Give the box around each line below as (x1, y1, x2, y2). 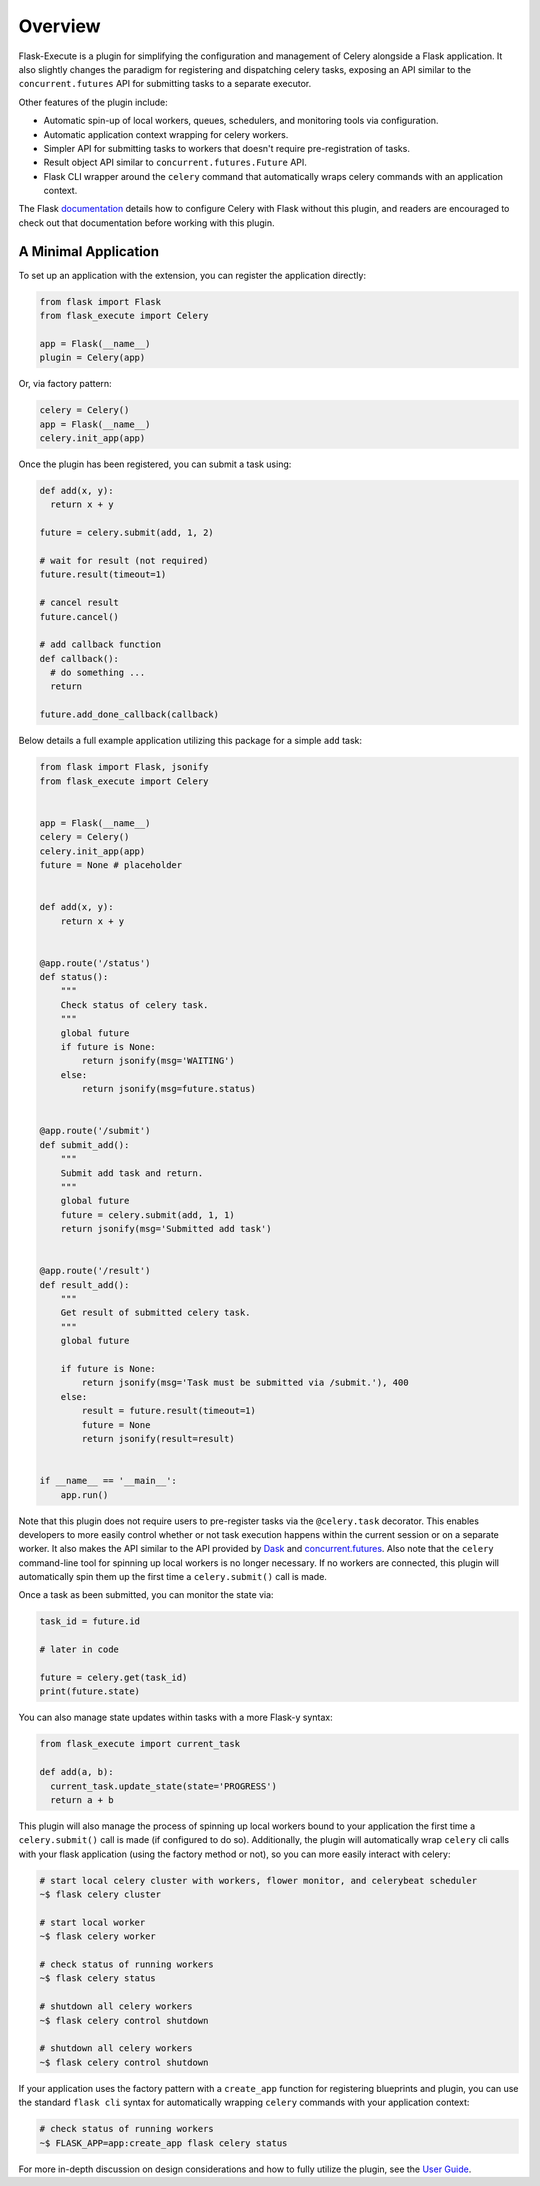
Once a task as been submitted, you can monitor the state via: (18, 1589, 274, 1601)
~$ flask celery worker (39, 1931, 157, 1942)
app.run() (60, 1489, 109, 1500)
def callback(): (39, 653, 120, 664)
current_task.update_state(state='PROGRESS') (50, 1780, 277, 1792)
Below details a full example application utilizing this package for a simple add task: (18, 735, 363, 747)
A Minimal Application (18, 243, 160, 260)
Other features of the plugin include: (18, 96, 169, 108)
